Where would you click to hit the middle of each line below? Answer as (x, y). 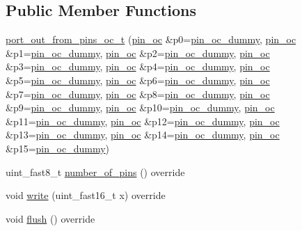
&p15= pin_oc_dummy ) (57, 148)
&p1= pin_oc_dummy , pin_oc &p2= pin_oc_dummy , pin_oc (138, 53)
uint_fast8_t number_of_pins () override (95, 172)
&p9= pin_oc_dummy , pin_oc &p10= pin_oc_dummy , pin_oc (140, 107)
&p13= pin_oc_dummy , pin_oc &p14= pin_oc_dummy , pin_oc (143, 135)
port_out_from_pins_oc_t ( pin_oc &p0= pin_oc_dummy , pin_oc (151, 39)
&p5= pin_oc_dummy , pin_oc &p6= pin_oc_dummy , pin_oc (138, 80)
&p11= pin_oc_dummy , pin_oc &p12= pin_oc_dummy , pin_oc (143, 121)
